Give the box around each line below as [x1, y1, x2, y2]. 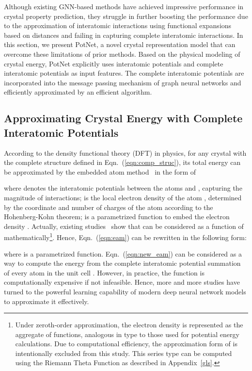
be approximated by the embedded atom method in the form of [4, 166, 196, 177]
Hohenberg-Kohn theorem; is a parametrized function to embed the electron [4, 211, 230, 222]
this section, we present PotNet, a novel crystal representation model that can [4, 39, 236, 49]
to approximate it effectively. [4, 296, 89, 306]
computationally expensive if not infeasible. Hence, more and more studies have [4, 277, 240, 287]
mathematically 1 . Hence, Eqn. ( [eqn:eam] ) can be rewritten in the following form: [4, 231, 247, 242]
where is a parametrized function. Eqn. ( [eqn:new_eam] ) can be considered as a [4, 248, 242, 258]
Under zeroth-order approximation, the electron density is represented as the [15, 320, 243, 330]
